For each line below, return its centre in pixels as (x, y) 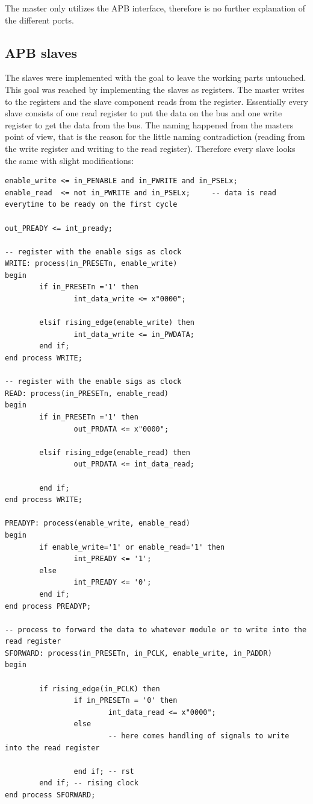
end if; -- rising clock (89, 783)
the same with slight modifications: (70, 160)
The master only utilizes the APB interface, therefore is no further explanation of (155, 8)
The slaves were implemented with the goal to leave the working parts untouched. (156, 77)
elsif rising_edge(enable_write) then (117, 323)
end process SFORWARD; (50, 795)
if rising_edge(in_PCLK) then (100, 689)
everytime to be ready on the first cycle (91, 205)
